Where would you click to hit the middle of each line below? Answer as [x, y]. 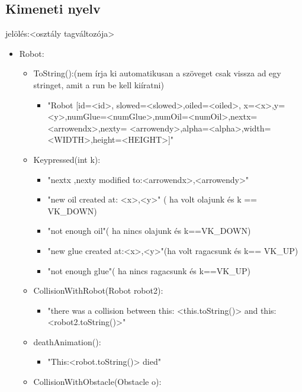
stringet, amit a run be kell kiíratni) [99, 84]
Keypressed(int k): [67, 159]
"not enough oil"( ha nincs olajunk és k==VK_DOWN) [149, 231]
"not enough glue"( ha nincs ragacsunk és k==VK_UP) [149, 270]
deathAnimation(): [67, 341]
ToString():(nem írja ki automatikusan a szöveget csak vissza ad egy [157, 73]
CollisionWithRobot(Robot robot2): [98, 290]
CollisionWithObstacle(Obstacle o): [97, 382]
